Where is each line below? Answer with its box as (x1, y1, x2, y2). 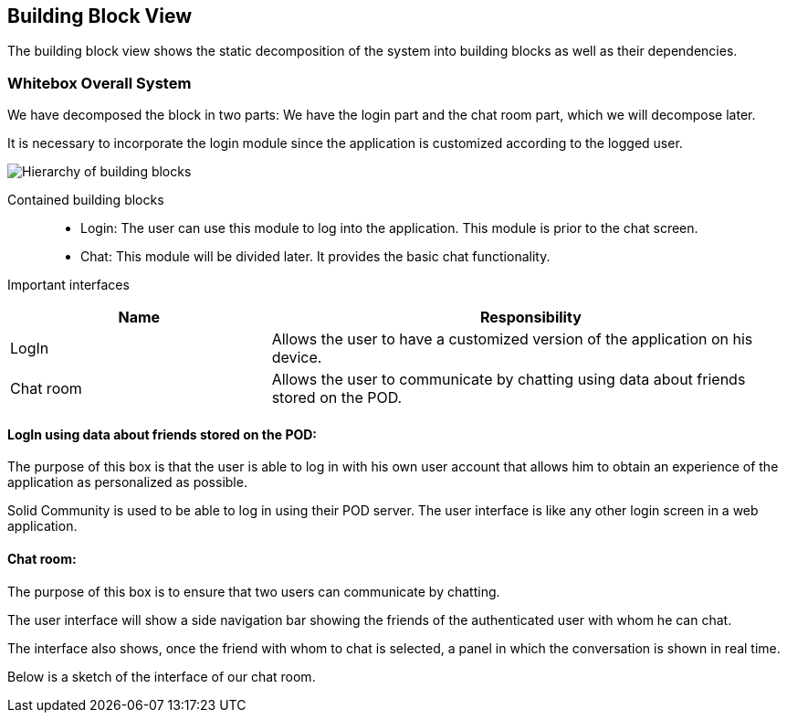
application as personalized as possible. (7, 474, 247, 491)
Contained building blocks (7, 192, 164, 208)
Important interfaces (7, 277, 130, 293)
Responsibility (479, 308, 582, 327)
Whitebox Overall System (7, 73, 192, 92)
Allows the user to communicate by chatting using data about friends (271, 370, 746, 389)
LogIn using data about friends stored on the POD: (7, 426, 318, 442)
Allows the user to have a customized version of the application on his (271, 330, 753, 349)
